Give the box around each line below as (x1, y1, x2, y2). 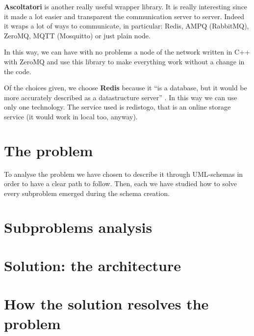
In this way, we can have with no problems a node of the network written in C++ (4, 47, 250, 57)
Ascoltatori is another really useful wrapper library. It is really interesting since (4, 1, 248, 11)
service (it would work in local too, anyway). (4, 111, 138, 121)
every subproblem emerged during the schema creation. (4, 188, 170, 198)
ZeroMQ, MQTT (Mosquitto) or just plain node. (4, 30, 151, 40)
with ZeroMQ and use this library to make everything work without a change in (4, 56, 245, 66)
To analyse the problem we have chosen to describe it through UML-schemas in (4, 168, 243, 179)
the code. (4, 66, 31, 76)
